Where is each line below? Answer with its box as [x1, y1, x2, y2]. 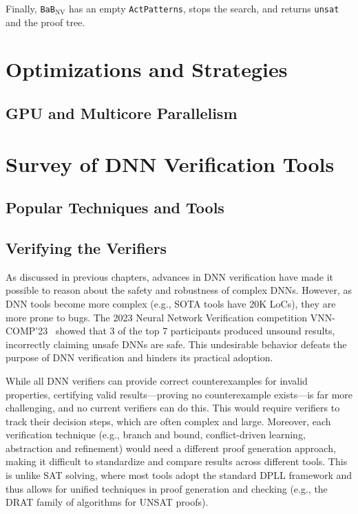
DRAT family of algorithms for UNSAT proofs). [6, 495, 209, 509]
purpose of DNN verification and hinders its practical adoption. [6, 350, 273, 365]
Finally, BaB [6, 1, 55, 15]
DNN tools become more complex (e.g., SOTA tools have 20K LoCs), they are [6, 296, 336, 310]
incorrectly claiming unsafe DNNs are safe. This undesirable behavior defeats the [6, 336, 347, 351]
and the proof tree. [6, 14, 85, 29]
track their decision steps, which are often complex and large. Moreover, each [6, 414, 331, 428]
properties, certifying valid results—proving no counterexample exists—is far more [6, 387, 353, 401]
